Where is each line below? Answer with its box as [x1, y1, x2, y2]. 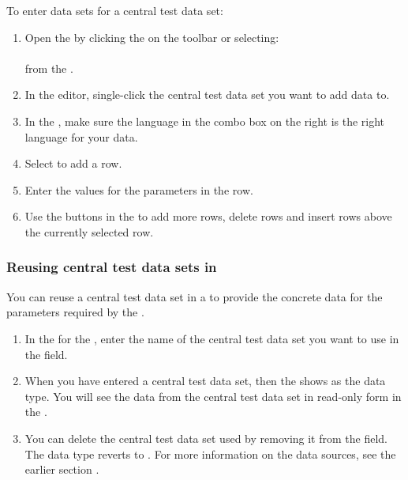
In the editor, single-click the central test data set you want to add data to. [24, 86, 390, 103]
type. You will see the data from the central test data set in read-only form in [24, 387, 402, 404]
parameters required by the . [6, 304, 144, 320]
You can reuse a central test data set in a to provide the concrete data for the [6, 288, 383, 304]
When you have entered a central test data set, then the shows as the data [24, 372, 386, 389]
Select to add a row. [24, 155, 122, 172]
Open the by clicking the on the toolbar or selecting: [24, 28, 279, 45]
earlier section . [24, 461, 99, 478]
